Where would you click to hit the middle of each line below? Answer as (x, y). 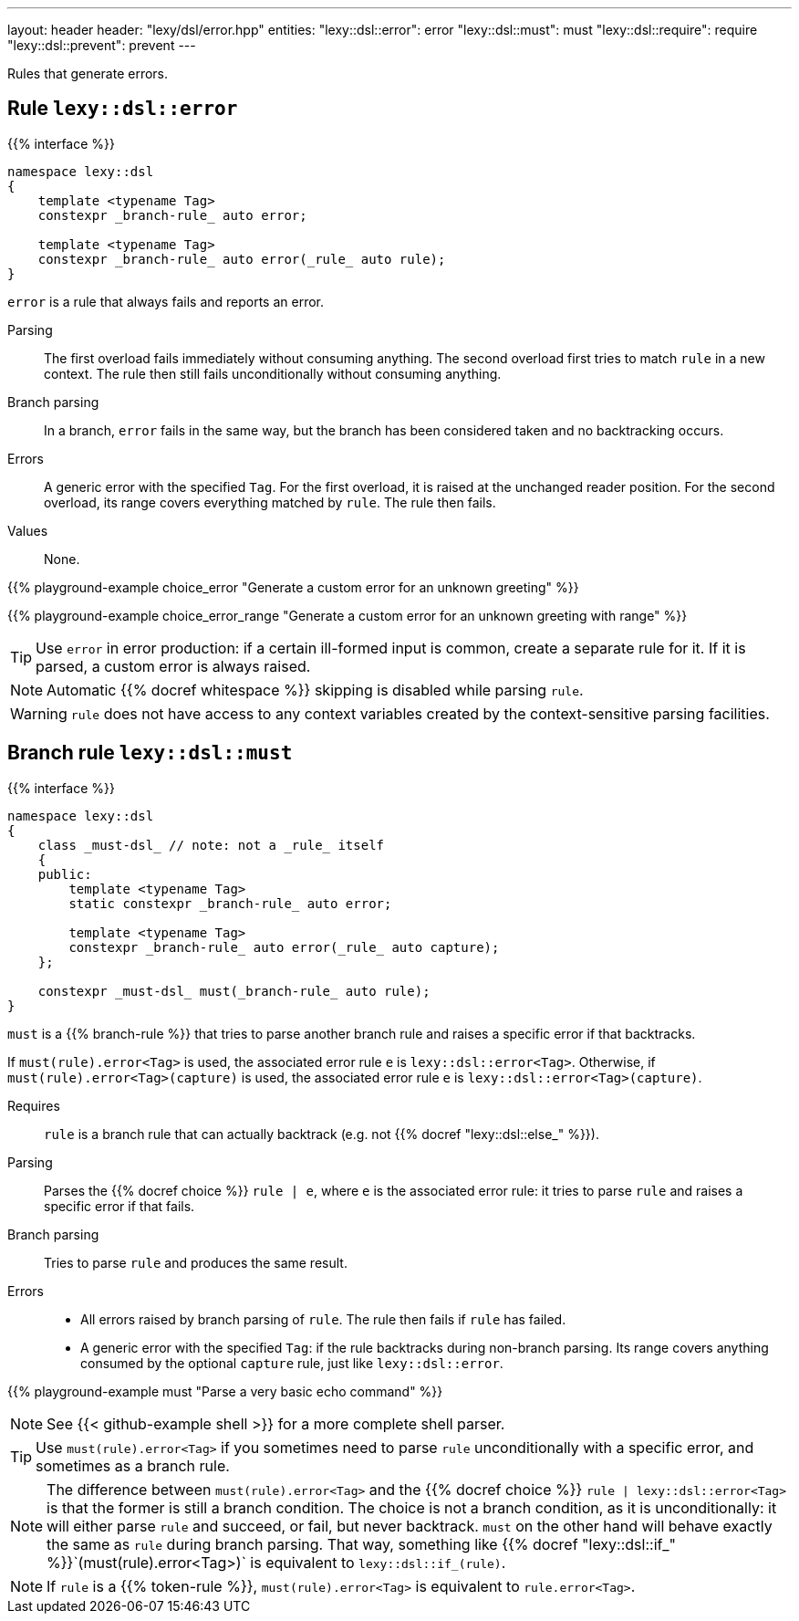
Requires (34, 1105)
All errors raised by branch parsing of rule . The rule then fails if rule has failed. (323, 1319)
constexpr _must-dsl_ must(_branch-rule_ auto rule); (234, 991)
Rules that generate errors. (88, 73)
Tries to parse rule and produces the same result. (196, 1262)
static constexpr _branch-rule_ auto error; (230, 903)
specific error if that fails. (119, 1206)
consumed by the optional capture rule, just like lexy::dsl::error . (292, 1363)
